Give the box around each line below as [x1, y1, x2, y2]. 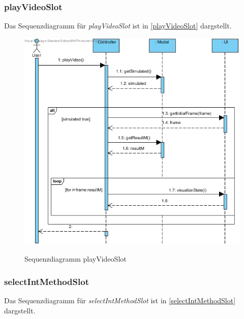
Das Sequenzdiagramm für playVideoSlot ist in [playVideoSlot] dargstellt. [4, 20, 232, 31]
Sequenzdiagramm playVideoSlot [24, 253, 127, 264]
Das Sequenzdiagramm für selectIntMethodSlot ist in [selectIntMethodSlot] [4, 295, 236, 306]
